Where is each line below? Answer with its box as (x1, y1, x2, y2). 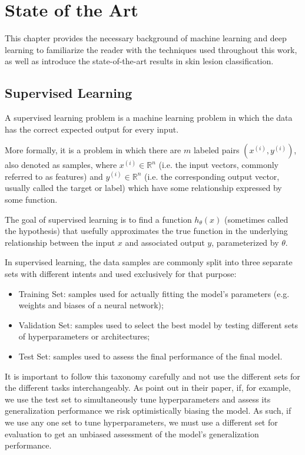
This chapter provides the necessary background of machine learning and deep (5, 32, 287, 44)
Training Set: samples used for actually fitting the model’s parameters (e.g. (18, 287, 290, 299)
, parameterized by (211, 236, 279, 248)
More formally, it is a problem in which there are (5, 144, 181, 156)
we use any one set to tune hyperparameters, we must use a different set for (5, 416, 278, 428)
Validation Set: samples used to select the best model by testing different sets (18, 318, 299, 331)
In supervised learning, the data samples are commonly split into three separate (5, 256, 293, 268)
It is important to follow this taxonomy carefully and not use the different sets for (5, 370, 300, 382)
